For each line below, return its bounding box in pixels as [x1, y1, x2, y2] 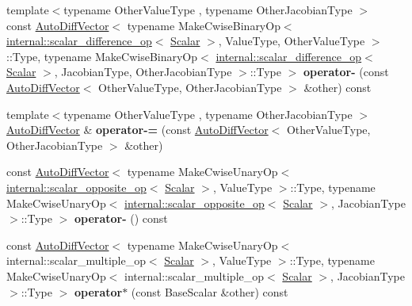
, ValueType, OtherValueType [218, 33, 365, 49]
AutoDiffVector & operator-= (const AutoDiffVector [6, 121, 269, 138]
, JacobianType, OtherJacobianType [54, 63, 232, 80]
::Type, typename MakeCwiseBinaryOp [6, 48, 198, 64]
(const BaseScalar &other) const [131, 283, 288, 300]
